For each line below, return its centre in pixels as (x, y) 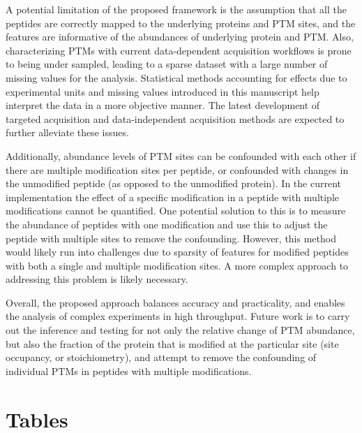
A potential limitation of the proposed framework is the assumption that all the (176, 9)
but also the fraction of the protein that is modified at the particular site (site (172, 343)
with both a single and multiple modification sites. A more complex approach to (177, 265)
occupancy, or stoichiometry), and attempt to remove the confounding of (161, 357)
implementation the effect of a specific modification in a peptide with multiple (173, 197)
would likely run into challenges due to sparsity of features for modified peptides (177, 252)
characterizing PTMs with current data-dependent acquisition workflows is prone (179, 50)
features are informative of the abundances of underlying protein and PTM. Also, (180, 37)
